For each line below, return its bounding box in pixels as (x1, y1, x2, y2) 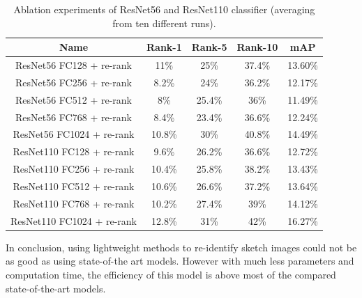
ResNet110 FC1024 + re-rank (10, 213, 137, 228)
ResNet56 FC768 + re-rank (15, 109, 132, 124)
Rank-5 (191, 40, 227, 54)
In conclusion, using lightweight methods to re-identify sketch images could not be (6, 240, 357, 254)
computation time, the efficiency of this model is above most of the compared (6, 267, 336, 281)
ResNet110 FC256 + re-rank (13, 162, 135, 176)
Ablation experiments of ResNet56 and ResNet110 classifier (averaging (13, 2, 315, 16)
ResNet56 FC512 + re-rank (15, 92, 132, 107)
